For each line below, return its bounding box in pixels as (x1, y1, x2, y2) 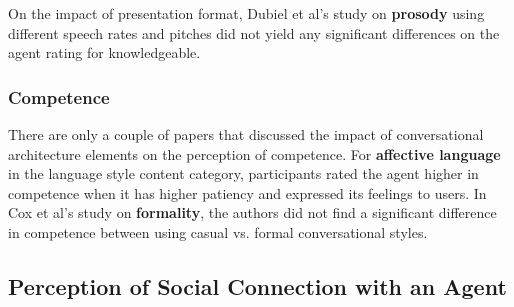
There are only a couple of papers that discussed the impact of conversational (8, 124, 484, 144)
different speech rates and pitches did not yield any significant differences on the (8, 22, 500, 43)
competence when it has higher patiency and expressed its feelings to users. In (8, 182, 487, 203)
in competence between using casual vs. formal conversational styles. (8, 221, 428, 242)
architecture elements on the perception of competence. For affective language (8, 143, 501, 164)
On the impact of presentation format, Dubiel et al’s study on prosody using (8, 3, 485, 23)
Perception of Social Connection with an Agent (8, 270, 507, 301)
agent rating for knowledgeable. (8, 42, 201, 63)
